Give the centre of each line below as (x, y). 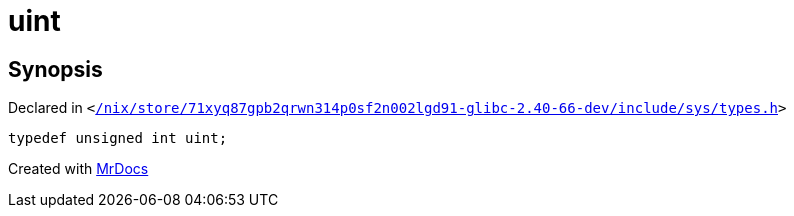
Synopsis (55, 69)
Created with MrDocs (78, 169)
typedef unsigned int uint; (118, 138)
